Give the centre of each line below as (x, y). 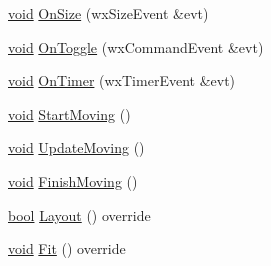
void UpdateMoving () (76, 147)
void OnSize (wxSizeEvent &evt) (108, 13)
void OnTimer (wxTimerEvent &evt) (122, 80)
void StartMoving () (69, 113)
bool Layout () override (79, 214)
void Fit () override (67, 248)
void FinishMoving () (73, 180)
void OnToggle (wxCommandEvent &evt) (136, 46)
